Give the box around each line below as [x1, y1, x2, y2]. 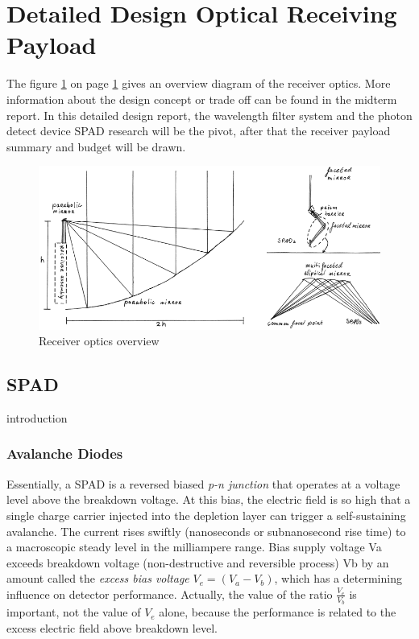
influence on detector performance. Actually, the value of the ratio [6, 585, 333, 602]
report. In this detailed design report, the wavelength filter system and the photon [6, 106, 413, 123]
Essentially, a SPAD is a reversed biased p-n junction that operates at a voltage [6, 475, 400, 492]
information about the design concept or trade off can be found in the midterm [6, 90, 397, 107]
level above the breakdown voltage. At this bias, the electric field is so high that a [6, 491, 411, 508]
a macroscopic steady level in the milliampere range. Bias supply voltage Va [6, 538, 382, 555]
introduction [6, 409, 68, 426]
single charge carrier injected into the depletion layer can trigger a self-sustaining [6, 506, 406, 523]
